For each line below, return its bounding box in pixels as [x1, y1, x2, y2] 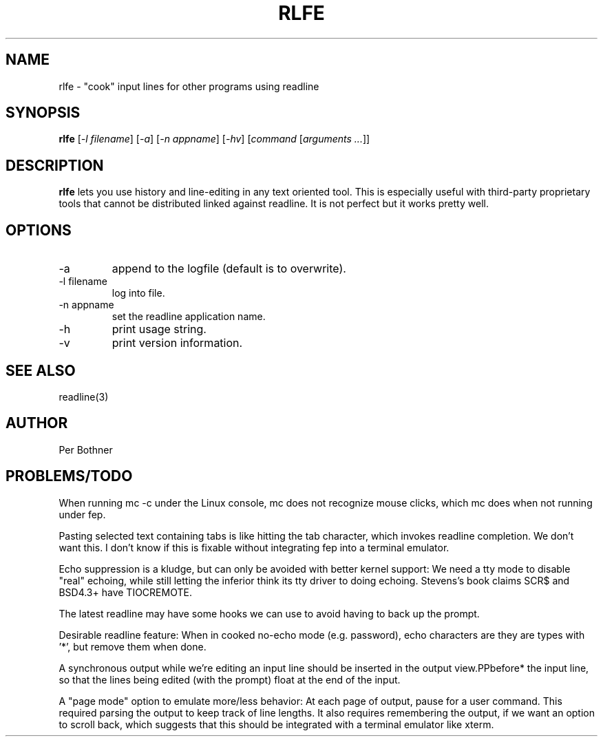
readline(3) [59, 390, 109, 403]
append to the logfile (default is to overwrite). [112, 262, 346, 276]
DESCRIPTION [6, 156, 104, 174]
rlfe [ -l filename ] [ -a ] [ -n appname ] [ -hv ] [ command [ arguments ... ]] [59, 133, 370, 145]
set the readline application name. [112, 310, 266, 323]
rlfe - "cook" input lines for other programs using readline [59, 80, 319, 92]
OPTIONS [6, 221, 72, 239]
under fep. [59, 508, 106, 520]
